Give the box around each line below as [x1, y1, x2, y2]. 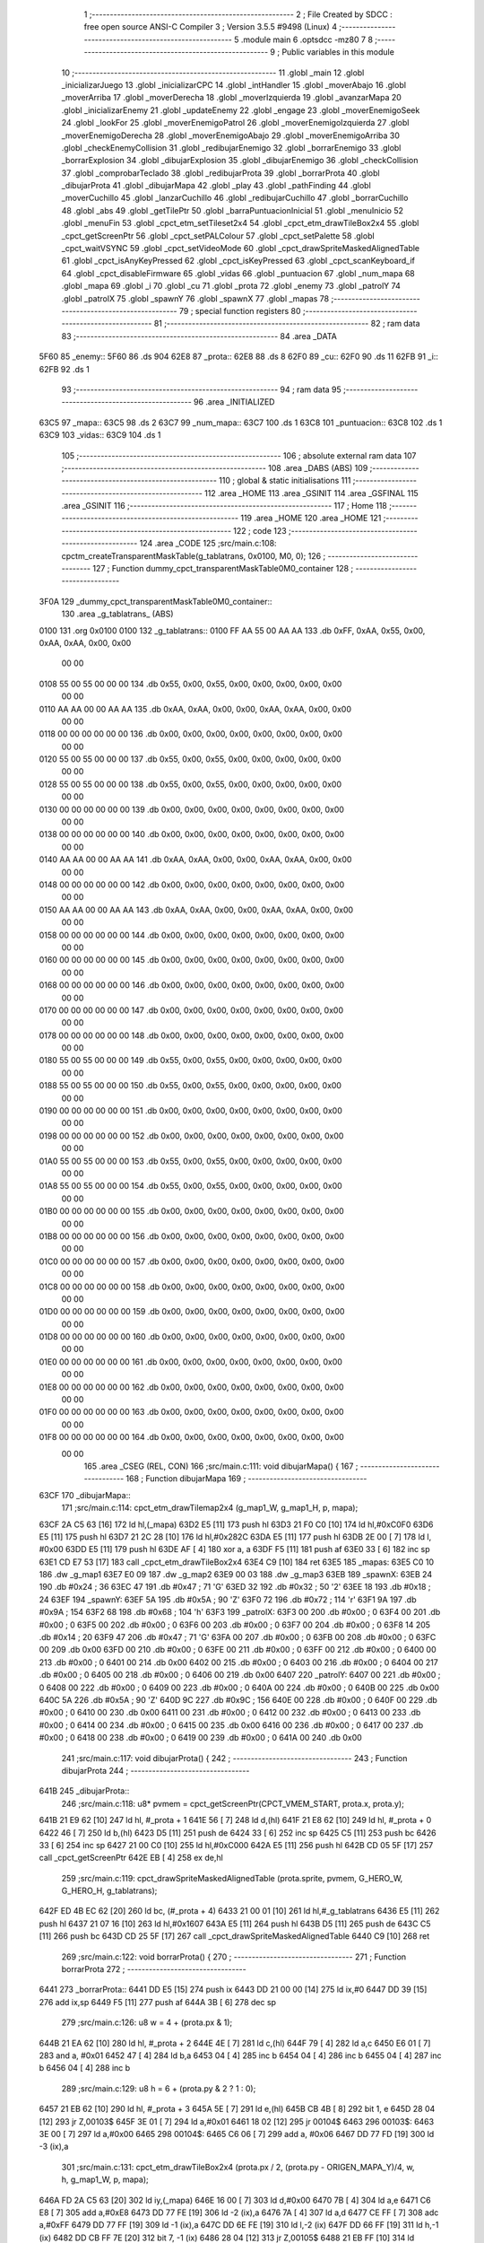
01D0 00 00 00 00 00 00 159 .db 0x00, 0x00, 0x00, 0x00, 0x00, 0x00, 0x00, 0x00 [39, 1306, 345, 1317]
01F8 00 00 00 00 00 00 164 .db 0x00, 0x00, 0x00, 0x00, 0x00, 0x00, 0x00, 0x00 [39, 1432, 344, 1443]
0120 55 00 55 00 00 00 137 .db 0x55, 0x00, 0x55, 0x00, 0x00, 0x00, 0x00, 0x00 [39, 754, 341, 764]
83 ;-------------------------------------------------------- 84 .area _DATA [61, 330, 338, 341]
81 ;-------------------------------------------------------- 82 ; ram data [153, 319, 420, 329]
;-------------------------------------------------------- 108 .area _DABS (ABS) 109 [61, 462, 368, 473]
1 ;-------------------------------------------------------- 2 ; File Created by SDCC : [83, 9, 393, 20]
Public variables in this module [281, 47, 394, 57]
